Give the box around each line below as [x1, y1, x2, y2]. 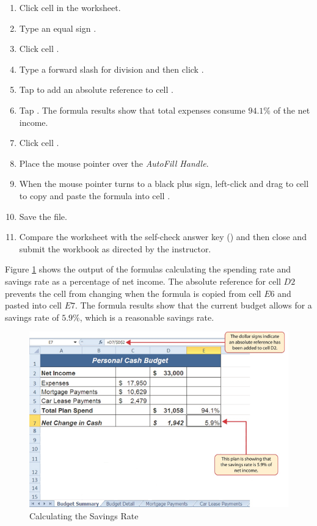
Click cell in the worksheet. [19, 1, 121, 13]
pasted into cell [5, 299, 62, 312]
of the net [273, 103, 310, 116]
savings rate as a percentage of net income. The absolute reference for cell [5, 274, 281, 287]
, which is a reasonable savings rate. [79, 310, 214, 323]
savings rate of [5, 310, 59, 323]
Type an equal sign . [19, 21, 97, 34]
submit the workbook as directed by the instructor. [19, 242, 211, 255]
